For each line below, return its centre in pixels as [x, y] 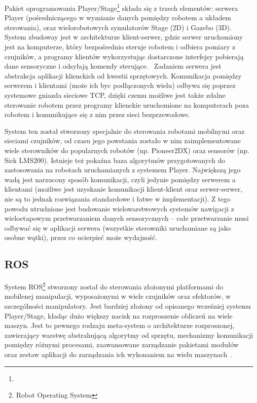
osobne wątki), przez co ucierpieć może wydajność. [81, 237]
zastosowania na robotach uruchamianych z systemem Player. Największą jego [123, 170]
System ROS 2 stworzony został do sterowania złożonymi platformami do [114, 286]
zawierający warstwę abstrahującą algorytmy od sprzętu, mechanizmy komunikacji [129, 335]
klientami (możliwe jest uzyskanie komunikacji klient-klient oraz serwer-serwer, [124, 189]
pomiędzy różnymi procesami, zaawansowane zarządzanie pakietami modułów [122, 344]
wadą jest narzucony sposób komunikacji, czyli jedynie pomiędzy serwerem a [120, 179]
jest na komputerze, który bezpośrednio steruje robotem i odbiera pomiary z [120, 47]
